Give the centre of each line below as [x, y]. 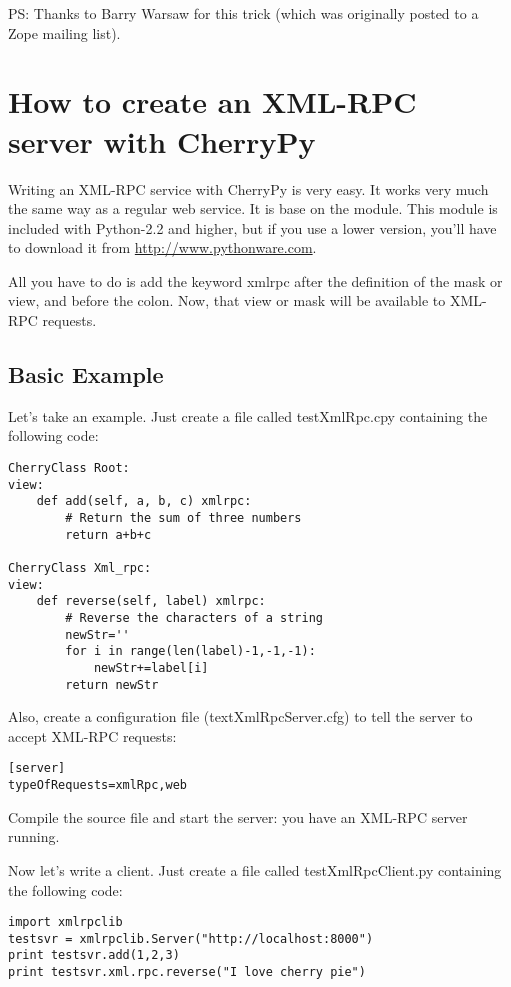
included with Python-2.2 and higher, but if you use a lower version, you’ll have [252, 227]
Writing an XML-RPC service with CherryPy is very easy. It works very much [248, 188]
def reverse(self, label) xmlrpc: [151, 601]
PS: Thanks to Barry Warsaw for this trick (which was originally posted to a [243, 13]
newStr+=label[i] [151, 667]
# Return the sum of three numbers [183, 518]
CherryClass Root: [69, 468]
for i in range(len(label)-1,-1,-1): [190, 651]
